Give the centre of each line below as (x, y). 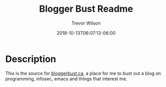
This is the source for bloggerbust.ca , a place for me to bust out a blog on (83, 73)
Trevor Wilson (86, 23)
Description (31, 59)
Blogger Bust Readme (86, 9)
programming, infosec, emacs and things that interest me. (66, 79)
